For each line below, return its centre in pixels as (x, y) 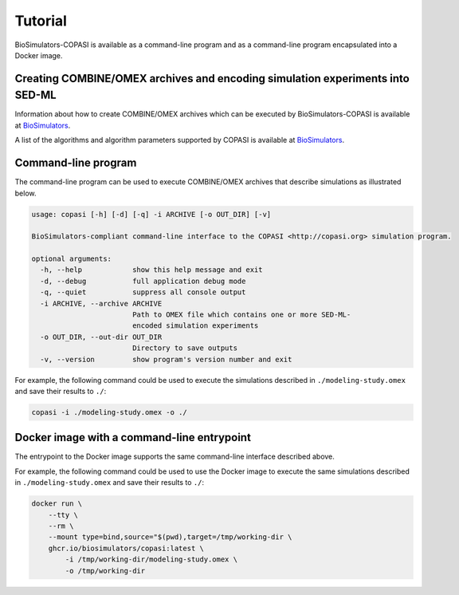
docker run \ (57, 504)
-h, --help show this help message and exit (151, 270)
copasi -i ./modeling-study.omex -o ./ (109, 412)
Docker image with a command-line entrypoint (133, 437)
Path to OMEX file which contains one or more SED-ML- (241, 315)
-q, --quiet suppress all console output (143, 292)
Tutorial (41, 21)
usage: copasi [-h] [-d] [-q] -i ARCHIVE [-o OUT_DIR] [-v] (151, 214)
